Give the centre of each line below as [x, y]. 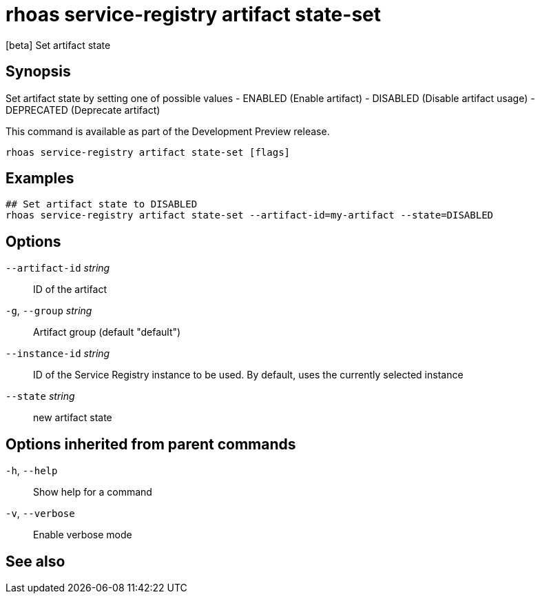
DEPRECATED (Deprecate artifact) [83, 110]
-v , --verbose [40, 514]
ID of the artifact [70, 290]
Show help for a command [93, 492]
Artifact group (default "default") [107, 332]
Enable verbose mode [83, 535]
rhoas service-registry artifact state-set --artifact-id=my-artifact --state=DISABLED [250, 215]
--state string [40, 396]
